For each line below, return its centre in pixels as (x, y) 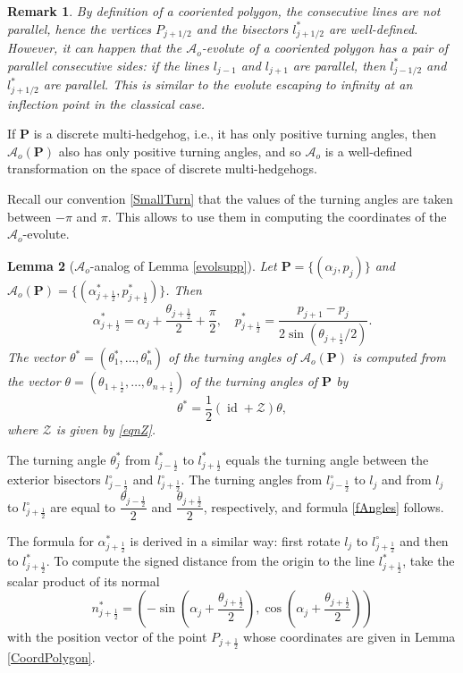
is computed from (399, 357)
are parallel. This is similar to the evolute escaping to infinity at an (228, 84)
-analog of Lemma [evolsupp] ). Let (183, 265)
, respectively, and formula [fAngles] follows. (324, 506)
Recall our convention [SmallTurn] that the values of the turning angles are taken (230, 198)
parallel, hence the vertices (80, 28)
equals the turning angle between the (327, 459)
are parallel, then (339, 65)
